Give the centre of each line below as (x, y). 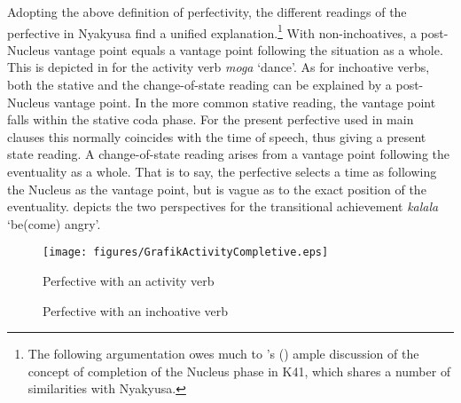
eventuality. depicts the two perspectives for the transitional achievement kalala (223, 206)
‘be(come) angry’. (54, 223)
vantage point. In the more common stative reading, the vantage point (245, 102)
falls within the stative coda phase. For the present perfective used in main (211, 119)
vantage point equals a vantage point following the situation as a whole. (248, 49)
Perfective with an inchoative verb (136, 310)
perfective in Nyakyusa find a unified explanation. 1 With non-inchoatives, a (212, 31)
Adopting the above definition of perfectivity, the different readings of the (207, 12)
